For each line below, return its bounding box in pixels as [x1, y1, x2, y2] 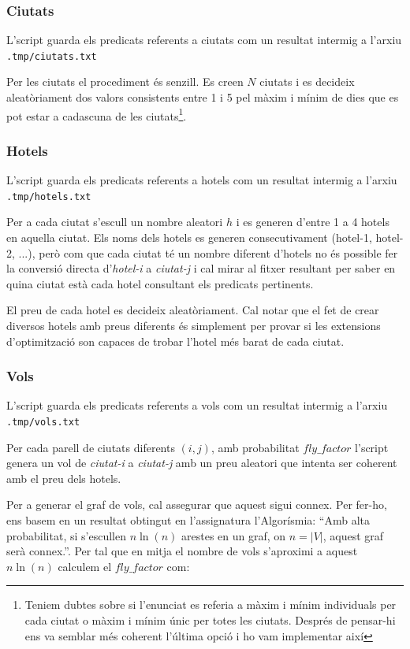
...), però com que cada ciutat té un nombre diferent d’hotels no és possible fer [18, 244, 398, 261]
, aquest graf [322, 527, 384, 543]
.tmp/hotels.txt [6, 191, 91, 202]
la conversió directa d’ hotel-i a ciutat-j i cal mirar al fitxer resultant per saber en [6, 260, 396, 276]
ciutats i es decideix [259, 73, 355, 90]
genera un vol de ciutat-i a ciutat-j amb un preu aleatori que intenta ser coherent [6, 454, 397, 471]
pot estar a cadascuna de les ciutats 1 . [6, 105, 187, 124]
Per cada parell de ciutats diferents [6, 439, 175, 455]
